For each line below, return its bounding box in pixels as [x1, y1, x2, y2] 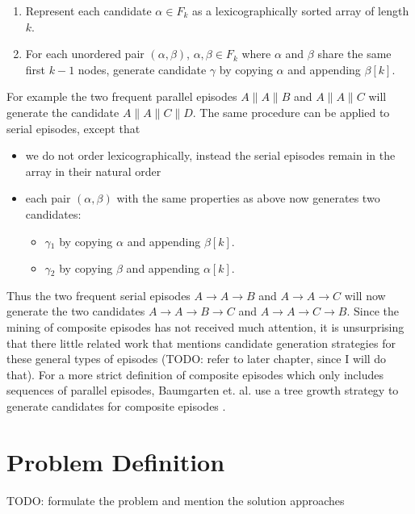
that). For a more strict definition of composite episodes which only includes [6, 366, 384, 382]
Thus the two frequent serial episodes [6, 286, 191, 303]
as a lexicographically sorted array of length [191, 2, 409, 19]
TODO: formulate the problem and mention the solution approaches [6, 491, 345, 508]
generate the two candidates [6, 303, 145, 320]
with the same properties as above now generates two [116, 190, 380, 207]
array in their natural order [25, 162, 161, 179]
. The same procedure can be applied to [192, 103, 390, 120]
